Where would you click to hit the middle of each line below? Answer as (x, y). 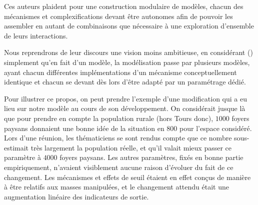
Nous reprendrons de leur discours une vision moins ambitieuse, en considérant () (128, 52)
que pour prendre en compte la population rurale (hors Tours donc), (109, 118)
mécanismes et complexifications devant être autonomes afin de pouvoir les (118, 16)
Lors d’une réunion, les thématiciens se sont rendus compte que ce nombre (118, 138)
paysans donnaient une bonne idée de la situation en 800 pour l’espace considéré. (128, 128)
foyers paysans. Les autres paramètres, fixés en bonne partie (151, 157)
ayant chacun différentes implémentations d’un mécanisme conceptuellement (120, 72)
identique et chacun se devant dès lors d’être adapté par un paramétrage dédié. (125, 82)
